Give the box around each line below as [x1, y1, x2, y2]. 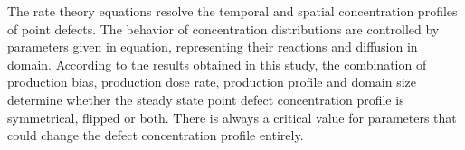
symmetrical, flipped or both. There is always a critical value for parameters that [7, 108, 457, 127]
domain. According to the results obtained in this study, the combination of [7, 54, 427, 73]
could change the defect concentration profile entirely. [7, 126, 304, 145]
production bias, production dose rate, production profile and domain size [7, 72, 417, 91]
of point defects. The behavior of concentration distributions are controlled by [7, 19, 440, 38]
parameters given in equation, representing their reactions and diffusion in [7, 37, 418, 56]
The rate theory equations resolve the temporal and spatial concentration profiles [7, 2, 458, 20]
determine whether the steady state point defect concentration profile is [7, 89, 404, 108]
